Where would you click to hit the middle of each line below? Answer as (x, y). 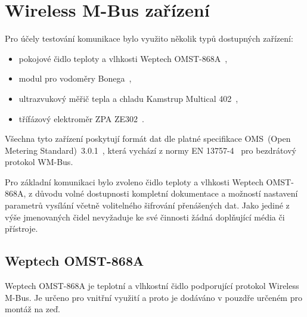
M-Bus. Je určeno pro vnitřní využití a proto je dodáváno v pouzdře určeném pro (153, 297)
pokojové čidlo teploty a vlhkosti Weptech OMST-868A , (123, 58)
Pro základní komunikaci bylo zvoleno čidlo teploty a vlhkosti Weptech (134, 181)
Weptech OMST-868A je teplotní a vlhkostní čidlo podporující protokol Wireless (152, 286)
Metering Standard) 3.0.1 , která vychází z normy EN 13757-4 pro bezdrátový (151, 150)
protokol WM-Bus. (39, 162)
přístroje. (21, 229)
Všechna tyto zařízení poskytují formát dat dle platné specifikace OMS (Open (148, 139)
